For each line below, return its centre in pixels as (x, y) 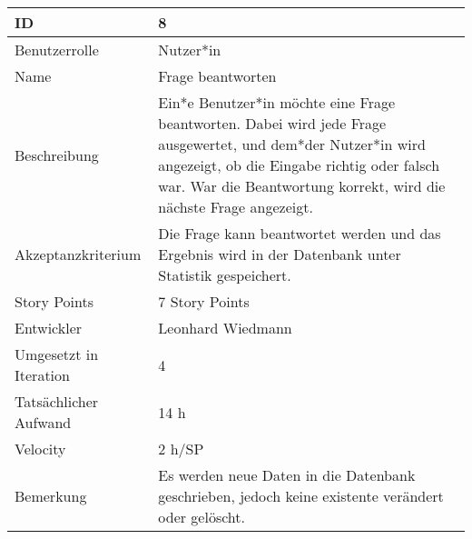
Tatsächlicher (57, 401)
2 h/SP (181, 449)
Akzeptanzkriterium (78, 254)
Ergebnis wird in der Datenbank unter (280, 254)
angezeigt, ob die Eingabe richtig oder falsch (299, 165)
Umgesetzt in (57, 354)
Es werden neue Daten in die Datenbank (287, 475)
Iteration (42, 375)
